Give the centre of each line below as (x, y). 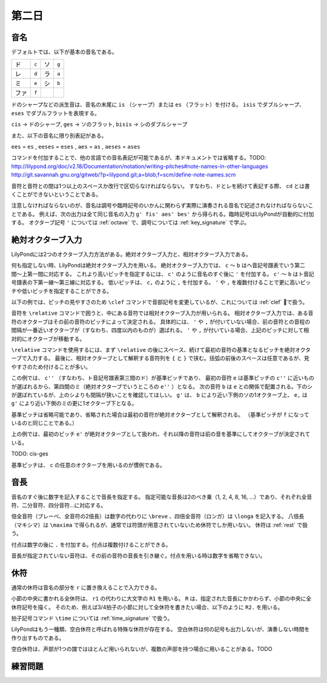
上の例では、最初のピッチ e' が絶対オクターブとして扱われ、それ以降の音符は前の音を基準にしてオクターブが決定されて (161, 434)
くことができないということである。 (56, 194)
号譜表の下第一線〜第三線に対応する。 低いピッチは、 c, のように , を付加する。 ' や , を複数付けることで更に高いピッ (161, 283)
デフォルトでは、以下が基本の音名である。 (64, 52)
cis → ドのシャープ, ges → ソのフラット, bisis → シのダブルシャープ (99, 124)
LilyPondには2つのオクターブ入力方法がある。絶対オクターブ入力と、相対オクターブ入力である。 (131, 254)
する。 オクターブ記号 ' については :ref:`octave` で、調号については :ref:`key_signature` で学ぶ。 (130, 223)
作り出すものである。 (38, 638)
